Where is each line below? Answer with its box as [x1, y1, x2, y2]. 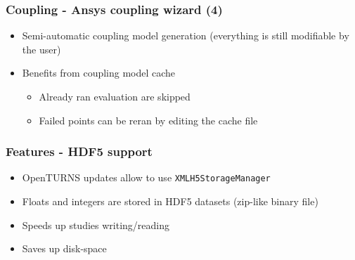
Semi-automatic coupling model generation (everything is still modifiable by [22, 28, 349, 43]
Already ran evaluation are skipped [39, 89, 191, 103]
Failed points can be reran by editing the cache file [39, 112, 258, 127]
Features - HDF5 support [6, 143, 153, 160]
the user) [22, 41, 61, 56]
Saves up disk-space [22, 241, 107, 256]
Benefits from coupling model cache [22, 65, 176, 80]
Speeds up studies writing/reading [22, 217, 169, 232]
